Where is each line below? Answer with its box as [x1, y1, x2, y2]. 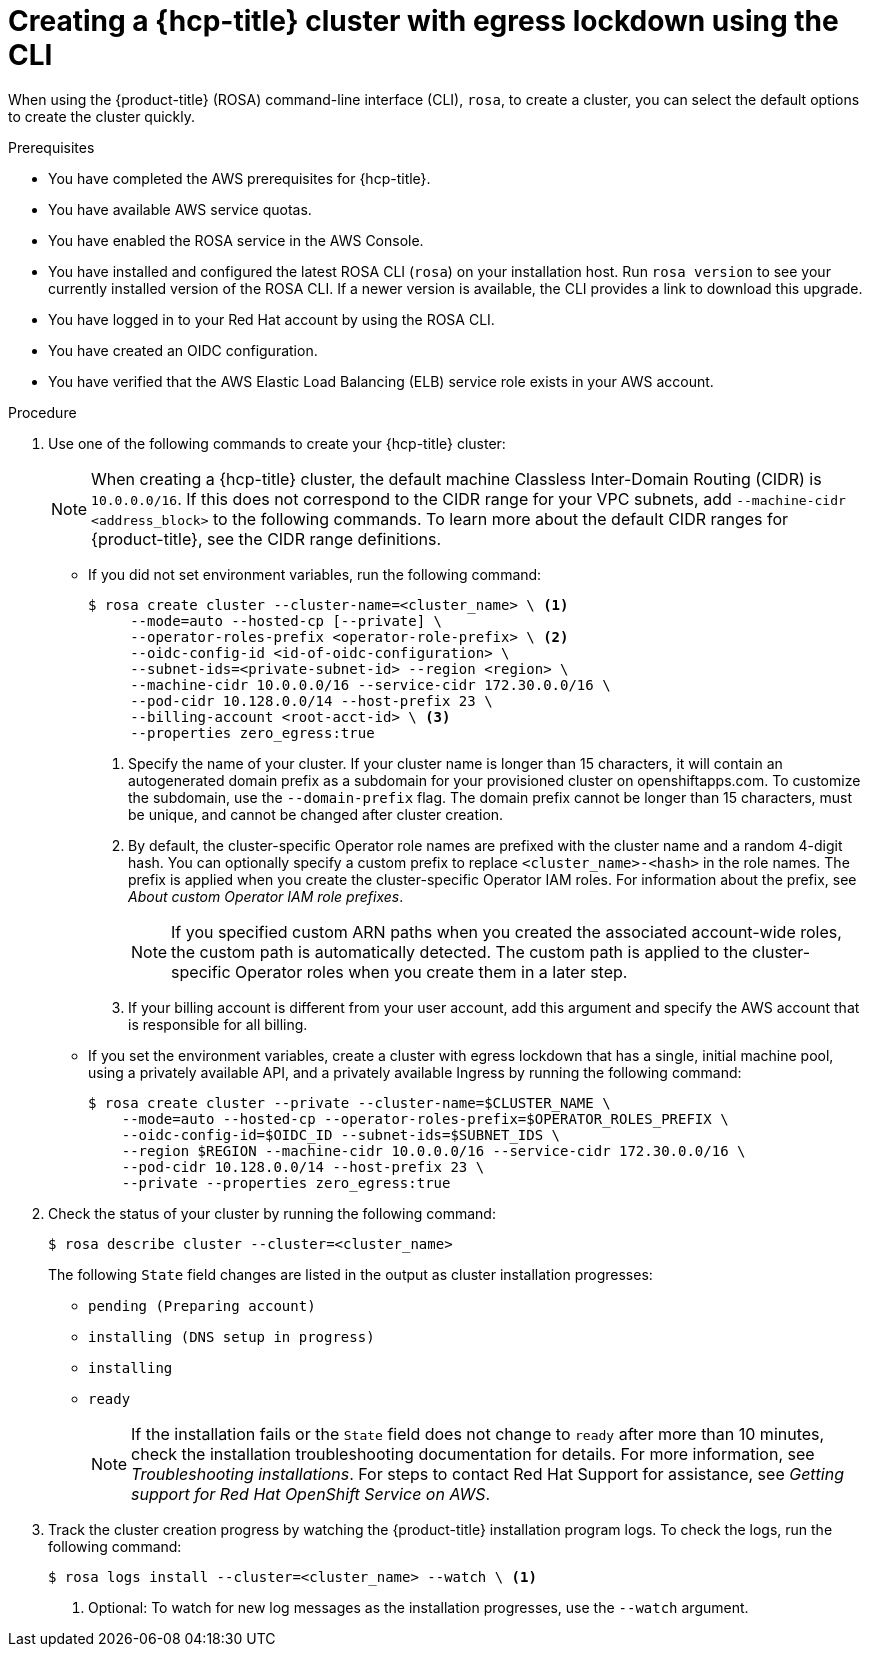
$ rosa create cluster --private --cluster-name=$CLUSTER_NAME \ [88, 1094, 611, 1111]
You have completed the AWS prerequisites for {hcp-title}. [48, 169, 431, 187]
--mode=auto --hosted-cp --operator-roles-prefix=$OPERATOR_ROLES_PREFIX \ [121, 1110, 729, 1127]
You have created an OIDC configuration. [48, 341, 318, 359]
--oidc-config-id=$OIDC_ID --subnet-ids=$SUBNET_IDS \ [121, 1126, 561, 1143]
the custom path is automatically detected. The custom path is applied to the [171, 941, 748, 962]
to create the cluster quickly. [8, 107, 196, 125]
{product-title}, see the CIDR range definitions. [91, 528, 442, 549]
